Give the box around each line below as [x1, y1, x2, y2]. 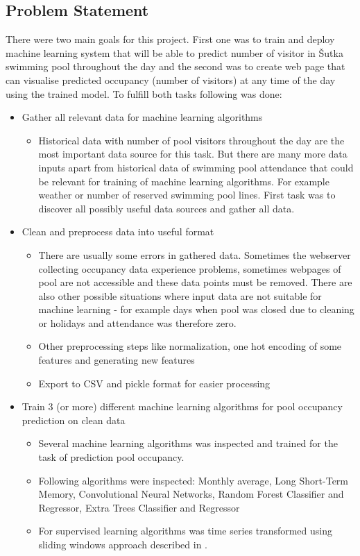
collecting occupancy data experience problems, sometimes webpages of [38, 261, 341, 276]
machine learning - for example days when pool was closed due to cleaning [38, 302, 354, 317]
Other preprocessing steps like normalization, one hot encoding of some [38, 339, 342, 353]
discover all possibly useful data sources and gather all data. [38, 201, 295, 215]
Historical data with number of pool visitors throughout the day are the [38, 133, 345, 147]
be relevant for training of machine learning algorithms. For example [38, 174, 329, 188]
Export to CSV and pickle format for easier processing [38, 376, 271, 390]
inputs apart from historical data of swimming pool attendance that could [38, 160, 354, 174]
